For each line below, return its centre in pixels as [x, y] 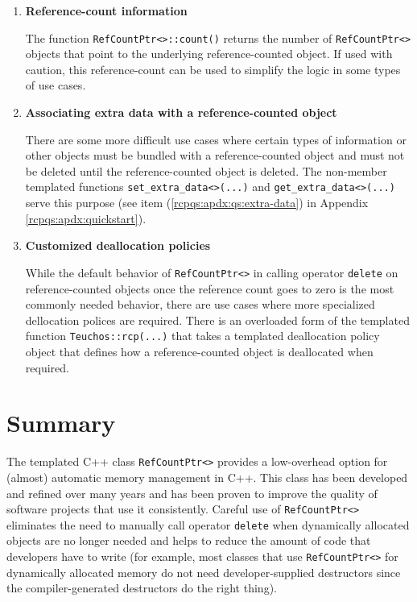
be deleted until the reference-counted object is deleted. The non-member [206, 170]
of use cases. [56, 85]
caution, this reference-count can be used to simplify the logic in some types [213, 69]
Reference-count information [106, 10]
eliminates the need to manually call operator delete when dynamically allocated [208, 524]
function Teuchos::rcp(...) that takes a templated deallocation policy [202, 336]
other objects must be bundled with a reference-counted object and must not [215, 155]
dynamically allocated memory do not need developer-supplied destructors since [204, 572]
